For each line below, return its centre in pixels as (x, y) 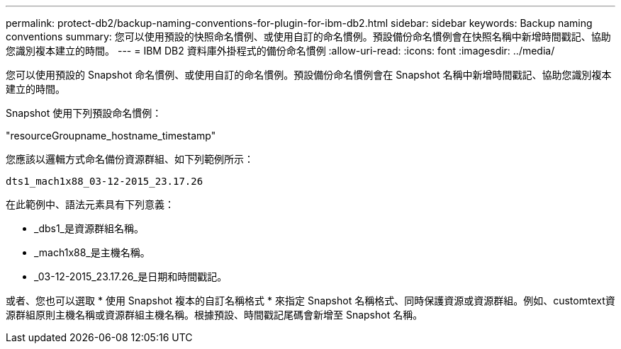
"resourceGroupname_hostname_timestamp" (111, 136)
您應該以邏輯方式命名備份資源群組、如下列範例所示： (130, 159)
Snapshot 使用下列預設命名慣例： (84, 113)
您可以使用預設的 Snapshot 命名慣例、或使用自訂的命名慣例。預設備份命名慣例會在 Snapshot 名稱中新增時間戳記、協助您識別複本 (309, 75)
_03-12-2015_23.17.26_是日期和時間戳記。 (131, 276)
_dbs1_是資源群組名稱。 (89, 228)
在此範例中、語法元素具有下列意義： (90, 204)
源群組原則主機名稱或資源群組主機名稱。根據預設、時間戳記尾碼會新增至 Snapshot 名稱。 (214, 315)
